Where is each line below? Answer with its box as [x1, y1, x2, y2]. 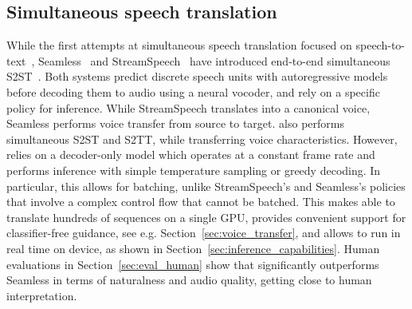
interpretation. [6, 287, 77, 303]
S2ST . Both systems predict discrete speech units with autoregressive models [6, 68, 388, 85]
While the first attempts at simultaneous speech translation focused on [6, 37, 352, 53]
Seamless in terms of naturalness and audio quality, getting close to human [6, 271, 372, 288]
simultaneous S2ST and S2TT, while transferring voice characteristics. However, [6, 130, 398, 147]
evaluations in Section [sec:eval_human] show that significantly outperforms [6, 256, 379, 272]
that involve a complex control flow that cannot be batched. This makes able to [6, 193, 395, 210]
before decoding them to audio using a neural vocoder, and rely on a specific [6, 83, 380, 100]
